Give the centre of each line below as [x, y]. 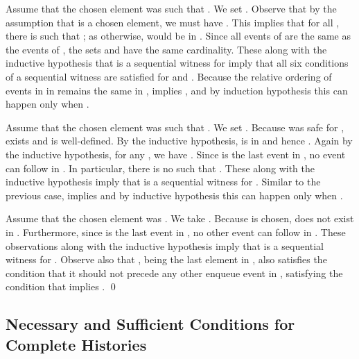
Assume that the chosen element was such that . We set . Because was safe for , [175, 127]
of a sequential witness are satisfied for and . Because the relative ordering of [169, 76]
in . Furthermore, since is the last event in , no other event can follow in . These [176, 232]
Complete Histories [76, 344]
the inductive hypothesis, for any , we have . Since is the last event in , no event [176, 154]
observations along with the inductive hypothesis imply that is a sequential [165, 245]
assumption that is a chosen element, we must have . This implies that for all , [173, 22]
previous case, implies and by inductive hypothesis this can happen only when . [174, 195]
